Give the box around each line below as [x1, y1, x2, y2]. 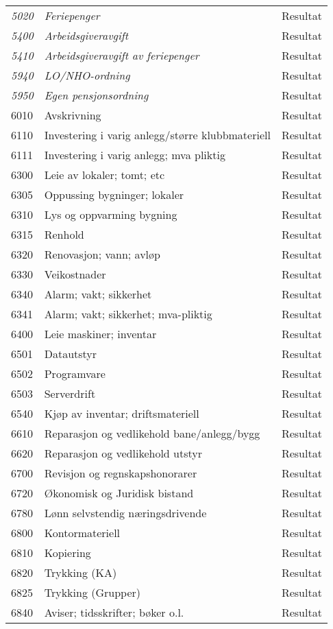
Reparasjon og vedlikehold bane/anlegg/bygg [44, 425, 260, 441]
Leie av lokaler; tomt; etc [44, 167, 165, 182]
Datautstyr [44, 346, 97, 361]
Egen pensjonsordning [44, 87, 149, 103]
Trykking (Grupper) [44, 584, 141, 600]
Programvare [44, 366, 106, 381]
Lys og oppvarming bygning [44, 206, 177, 222]
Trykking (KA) [44, 565, 117, 580]
